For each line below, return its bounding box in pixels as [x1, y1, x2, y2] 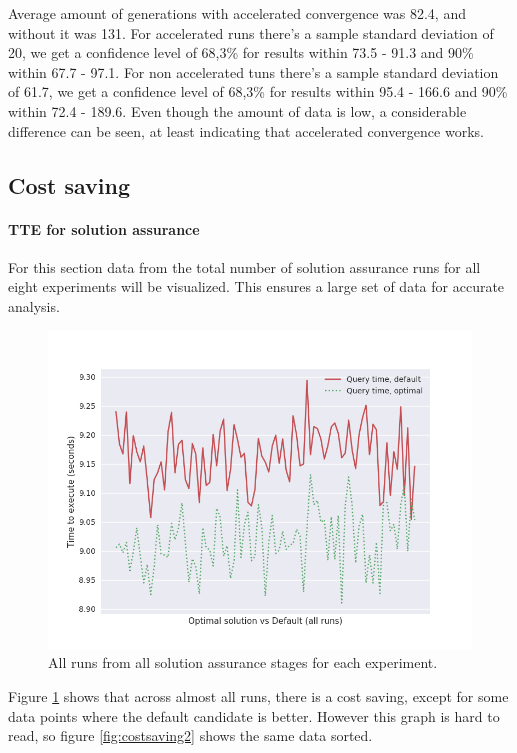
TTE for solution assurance [8, 218, 200, 239]
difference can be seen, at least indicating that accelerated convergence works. [8, 120, 484, 141]
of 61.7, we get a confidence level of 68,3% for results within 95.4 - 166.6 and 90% [8, 81, 508, 102]
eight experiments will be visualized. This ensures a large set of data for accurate [8, 276, 505, 297]
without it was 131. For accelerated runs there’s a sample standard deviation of [8, 22, 494, 43]
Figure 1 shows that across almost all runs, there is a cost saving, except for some [8, 685, 509, 706]
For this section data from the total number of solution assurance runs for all [8, 256, 481, 277]
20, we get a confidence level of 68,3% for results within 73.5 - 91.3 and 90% [8, 42, 474, 63]
